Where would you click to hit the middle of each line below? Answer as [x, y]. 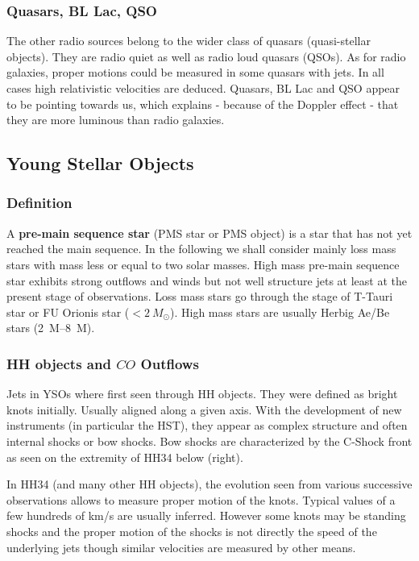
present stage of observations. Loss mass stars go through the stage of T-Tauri [200, 296]
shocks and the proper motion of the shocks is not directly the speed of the [192, 531]
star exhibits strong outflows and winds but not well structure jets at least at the [207, 280]
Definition [39, 203]
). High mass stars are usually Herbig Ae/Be [280, 312]
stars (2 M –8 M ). [51, 328]
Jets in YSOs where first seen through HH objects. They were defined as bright [202, 394]
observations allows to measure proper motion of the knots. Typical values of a [201, 499]
